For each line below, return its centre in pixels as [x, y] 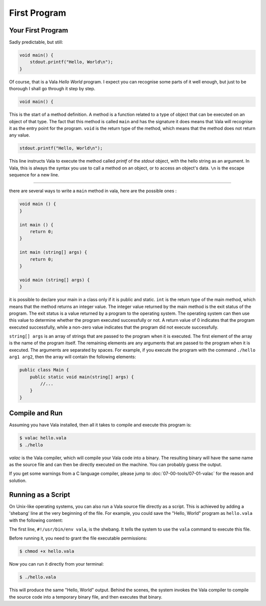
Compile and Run [36, 413]
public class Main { [44, 370]
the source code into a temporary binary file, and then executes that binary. [86, 597]
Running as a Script [40, 494]
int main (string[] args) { [53, 252]
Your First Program [39, 30]
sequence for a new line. [34, 175]
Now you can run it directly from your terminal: [56, 564]
